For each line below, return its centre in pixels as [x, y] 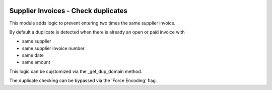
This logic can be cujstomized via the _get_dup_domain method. [76, 71]
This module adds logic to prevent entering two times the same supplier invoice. [92, 23]
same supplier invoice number [53, 48]
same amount [36, 62]
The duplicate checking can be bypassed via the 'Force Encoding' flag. [83, 80]
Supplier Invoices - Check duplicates [69, 11]
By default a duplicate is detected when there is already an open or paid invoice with [97, 32]
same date [33, 55]
